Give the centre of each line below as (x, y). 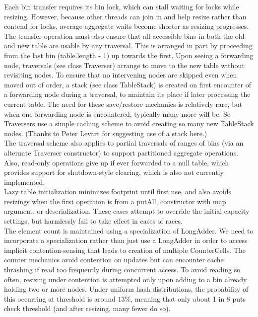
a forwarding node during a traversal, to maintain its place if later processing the (127, 94)
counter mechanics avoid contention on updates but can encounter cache (114, 260)
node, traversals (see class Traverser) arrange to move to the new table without (124, 65)
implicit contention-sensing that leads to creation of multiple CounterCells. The (125, 250)
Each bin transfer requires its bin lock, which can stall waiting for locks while (122, 6)
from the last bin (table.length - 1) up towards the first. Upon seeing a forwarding (129, 55)
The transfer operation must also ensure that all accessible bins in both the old (124, 36)
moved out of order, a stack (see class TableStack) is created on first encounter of (128, 84)
